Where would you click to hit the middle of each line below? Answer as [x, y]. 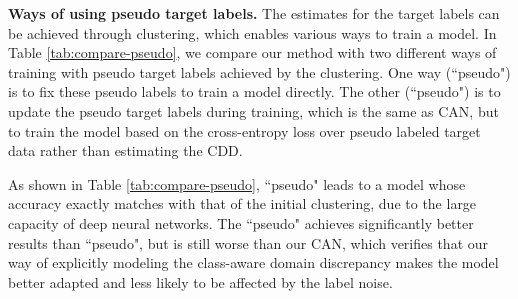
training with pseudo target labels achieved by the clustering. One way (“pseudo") [259, 71]
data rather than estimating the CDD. [125, 150]
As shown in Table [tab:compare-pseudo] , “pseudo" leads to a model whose [237, 183]
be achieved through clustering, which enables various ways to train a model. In [252, 32]
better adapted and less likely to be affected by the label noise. [200, 281]
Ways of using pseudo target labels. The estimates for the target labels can [254, 13]
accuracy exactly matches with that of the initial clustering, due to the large [242, 203]
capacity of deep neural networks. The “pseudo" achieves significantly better [241, 222]
